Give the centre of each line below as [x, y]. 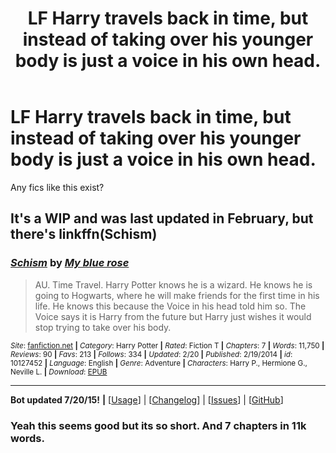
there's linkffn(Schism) [84, 234]
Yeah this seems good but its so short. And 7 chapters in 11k [158, 425]
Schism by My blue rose [70, 263]
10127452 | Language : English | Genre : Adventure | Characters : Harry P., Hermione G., [159, 363]
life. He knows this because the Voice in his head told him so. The [170, 306]
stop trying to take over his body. [103, 327]
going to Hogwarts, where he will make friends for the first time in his [177, 295]
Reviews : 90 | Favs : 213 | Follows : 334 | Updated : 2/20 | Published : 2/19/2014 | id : [151, 354]
